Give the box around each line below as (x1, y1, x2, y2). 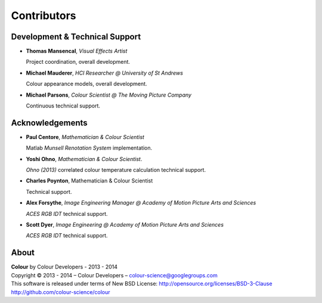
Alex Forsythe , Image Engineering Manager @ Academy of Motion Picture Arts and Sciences (26, 199, 256, 206)
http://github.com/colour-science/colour (11, 288, 110, 295)
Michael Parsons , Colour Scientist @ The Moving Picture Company (26, 91, 192, 98)
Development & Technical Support (11, 32, 141, 42)
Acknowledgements (11, 118, 88, 128)
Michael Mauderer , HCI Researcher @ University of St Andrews (26, 69, 183, 76)
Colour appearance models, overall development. (26, 81, 147, 88)
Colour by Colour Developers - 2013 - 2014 (11, 263, 118, 271)
